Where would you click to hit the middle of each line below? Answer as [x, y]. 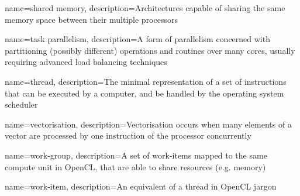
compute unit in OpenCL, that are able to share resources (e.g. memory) [135, 166]
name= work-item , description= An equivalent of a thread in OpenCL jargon [141, 186]
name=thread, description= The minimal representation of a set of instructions [146, 81]
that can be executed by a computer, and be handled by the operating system [144, 93]
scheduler [21, 104]
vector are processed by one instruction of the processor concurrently [128, 135]
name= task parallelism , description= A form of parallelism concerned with [137, 39]
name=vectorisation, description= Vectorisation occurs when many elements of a [148, 124]
